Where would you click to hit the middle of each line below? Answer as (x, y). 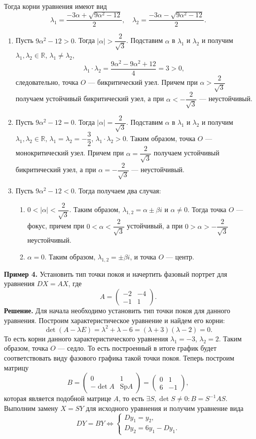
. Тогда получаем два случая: (118, 190)
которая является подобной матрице (58, 398)
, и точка (143, 257)
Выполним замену (31, 408)
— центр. (180, 257)
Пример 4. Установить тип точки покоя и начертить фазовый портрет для (116, 274)
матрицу (16, 367)
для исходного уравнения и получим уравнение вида (165, 408)
